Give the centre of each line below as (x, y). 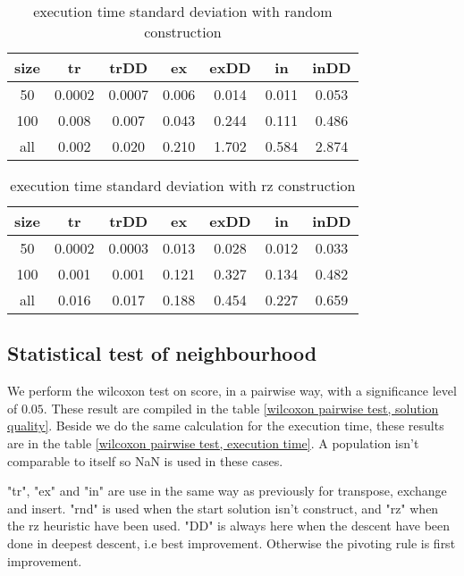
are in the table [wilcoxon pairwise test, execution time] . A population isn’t (213, 442)
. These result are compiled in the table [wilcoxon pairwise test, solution (241, 408)
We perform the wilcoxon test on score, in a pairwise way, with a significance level (232, 391)
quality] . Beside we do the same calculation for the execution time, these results (226, 426)
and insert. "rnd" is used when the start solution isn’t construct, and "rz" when (223, 508)
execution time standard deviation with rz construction (183, 185)
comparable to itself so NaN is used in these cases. (145, 460)
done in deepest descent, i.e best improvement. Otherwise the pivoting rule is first (232, 543)
